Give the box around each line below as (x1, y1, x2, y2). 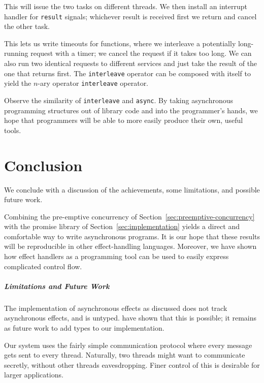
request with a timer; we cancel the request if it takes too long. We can (30, 48, 252, 58)
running (4, 48, 28, 58)
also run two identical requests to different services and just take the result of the (4, 58, 257, 69)
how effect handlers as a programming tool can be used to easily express (4, 251, 229, 262)
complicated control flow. (4, 261, 82, 271)
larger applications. (4, 369, 63, 380)
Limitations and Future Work (4, 280, 110, 291)
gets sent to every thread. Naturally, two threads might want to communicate (4, 349, 245, 360)
